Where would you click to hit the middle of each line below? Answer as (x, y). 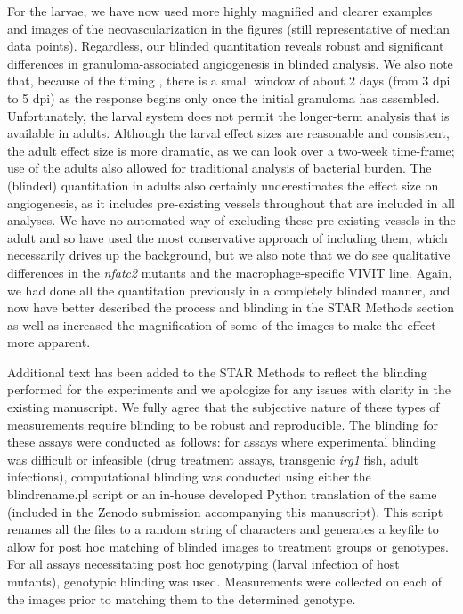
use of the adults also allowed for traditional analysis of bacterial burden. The (219, 168)
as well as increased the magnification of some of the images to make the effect (222, 324)
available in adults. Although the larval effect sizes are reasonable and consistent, (228, 133)
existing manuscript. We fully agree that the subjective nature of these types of (223, 407)
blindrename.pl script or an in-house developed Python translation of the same (222, 494)
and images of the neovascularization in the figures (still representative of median (229, 28)
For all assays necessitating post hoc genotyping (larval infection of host (203, 564)
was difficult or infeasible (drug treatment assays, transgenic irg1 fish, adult (213, 459)
